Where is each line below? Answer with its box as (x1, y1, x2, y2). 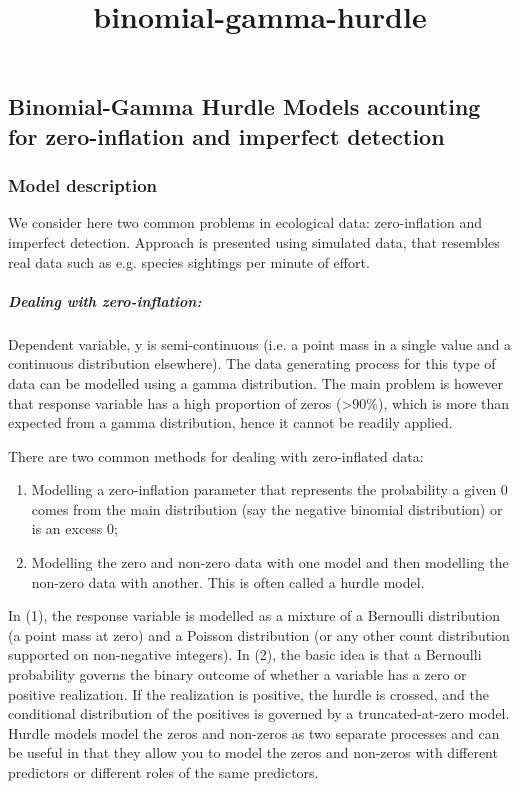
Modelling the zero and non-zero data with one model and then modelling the (31, 552, 509, 573)
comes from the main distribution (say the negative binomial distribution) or (31, 498, 503, 519)
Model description (8, 173, 158, 198)
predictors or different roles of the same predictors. (8, 762, 319, 782)
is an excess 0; (31, 518, 118, 539)
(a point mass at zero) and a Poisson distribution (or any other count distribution (8, 624, 510, 645)
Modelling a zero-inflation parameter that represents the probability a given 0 (31, 479, 508, 500)
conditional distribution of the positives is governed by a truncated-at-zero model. (8, 703, 510, 724)
